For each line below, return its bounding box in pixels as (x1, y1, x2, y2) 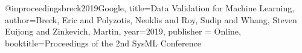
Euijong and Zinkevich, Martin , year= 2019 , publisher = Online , (5, 25, 241, 38)
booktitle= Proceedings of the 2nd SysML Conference (5, 36, 201, 49)
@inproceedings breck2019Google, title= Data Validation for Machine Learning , (5, 2, 295, 14)
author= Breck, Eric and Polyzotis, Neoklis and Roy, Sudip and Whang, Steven (5, 13, 297, 26)
